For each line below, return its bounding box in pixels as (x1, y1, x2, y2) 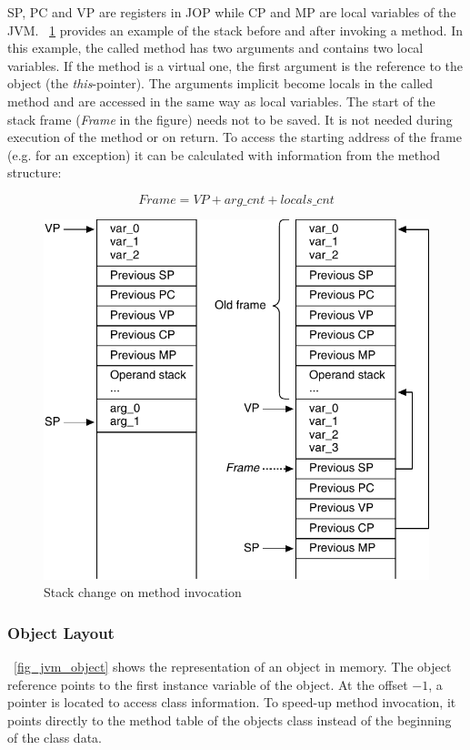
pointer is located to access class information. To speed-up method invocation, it (7, 693, 456, 712)
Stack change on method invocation (44, 583, 242, 602)
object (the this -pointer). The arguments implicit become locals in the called (7, 74, 434, 93)
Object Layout (7, 621, 115, 644)
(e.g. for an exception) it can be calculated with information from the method (7, 145, 441, 164)
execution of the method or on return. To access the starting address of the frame (7, 127, 462, 147)
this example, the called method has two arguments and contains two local (7, 38, 424, 57)
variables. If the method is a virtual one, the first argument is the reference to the (7, 56, 464, 75)
